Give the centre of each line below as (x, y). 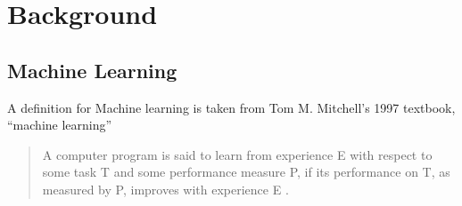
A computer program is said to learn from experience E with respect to (237, 154)
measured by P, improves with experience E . (165, 189)
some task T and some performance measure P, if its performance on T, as (246, 172)
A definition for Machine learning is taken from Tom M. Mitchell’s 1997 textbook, (231, 107)
